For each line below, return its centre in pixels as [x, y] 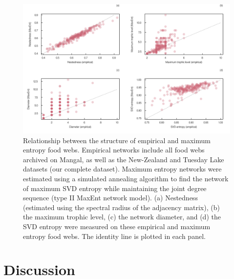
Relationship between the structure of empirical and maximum [117, 140]
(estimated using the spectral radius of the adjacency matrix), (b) [121, 207]
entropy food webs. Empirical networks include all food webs [114, 150]
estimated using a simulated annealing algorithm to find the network [126, 178]
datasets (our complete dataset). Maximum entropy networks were [122, 169]
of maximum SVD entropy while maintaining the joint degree [115, 188]
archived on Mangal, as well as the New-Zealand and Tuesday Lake [124, 159]
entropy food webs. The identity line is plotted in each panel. [114, 236]
